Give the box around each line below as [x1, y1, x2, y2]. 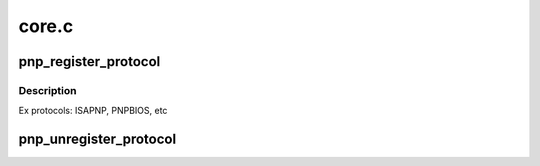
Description [18, 83, 77, 97]
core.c [18, 15, 74, 37]
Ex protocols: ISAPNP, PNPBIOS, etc [18, 105, 168, 117]
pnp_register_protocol [18, 53, 161, 70]
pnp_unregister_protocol [18, 131, 177, 148]
